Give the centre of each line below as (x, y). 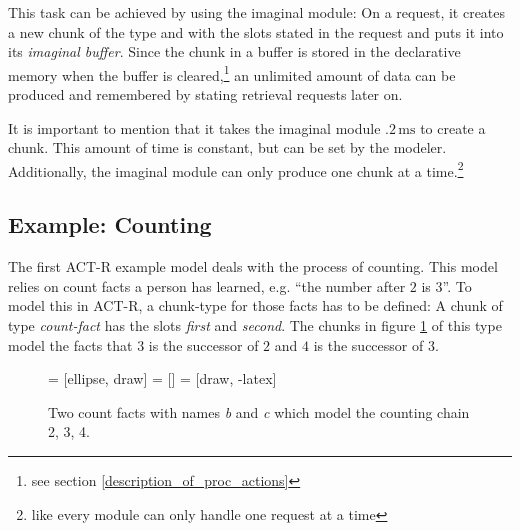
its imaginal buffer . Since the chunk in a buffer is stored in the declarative (234, 51)
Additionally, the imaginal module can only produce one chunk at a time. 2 (236, 169)
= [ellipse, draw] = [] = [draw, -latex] (162, 378)
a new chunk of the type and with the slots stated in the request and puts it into (256, 31)
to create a (453, 127)
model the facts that (70, 344)
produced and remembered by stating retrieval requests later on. (205, 94)
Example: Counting (110, 224)
